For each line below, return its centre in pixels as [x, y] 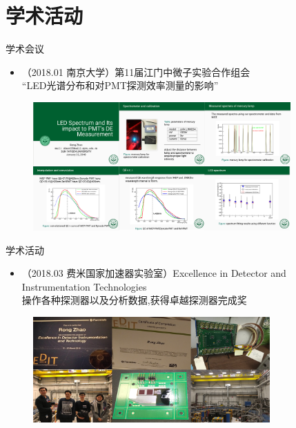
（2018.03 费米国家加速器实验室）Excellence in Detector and [154, 273]
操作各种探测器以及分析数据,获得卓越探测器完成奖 [134, 300]
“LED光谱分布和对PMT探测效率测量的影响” [120, 85]
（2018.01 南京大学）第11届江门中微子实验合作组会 [136, 71]
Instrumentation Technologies [84, 286]
